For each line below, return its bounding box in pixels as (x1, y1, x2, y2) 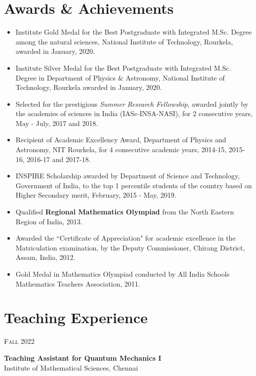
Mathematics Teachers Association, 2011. (15, 278, 140, 289)
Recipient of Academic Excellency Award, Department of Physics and (15, 134, 226, 145)
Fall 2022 (4, 336, 35, 346)
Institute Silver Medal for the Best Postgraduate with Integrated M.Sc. (15, 62, 231, 73)
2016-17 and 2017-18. (27, 154, 91, 164)
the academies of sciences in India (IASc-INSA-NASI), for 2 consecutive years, (15, 108, 253, 119)
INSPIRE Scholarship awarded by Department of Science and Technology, (15, 170, 240, 181)
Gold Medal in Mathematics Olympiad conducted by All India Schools (15, 269, 230, 279)
